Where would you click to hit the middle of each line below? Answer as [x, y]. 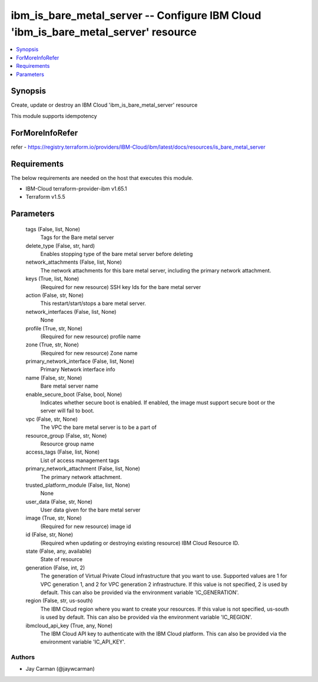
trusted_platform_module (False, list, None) [78, 485]
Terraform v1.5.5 [46, 197]
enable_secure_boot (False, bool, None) [74, 394]
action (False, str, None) [54, 295]
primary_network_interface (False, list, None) [80, 361]
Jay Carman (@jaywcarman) [60, 669]
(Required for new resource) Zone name [89, 353]
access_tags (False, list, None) [63, 452]
